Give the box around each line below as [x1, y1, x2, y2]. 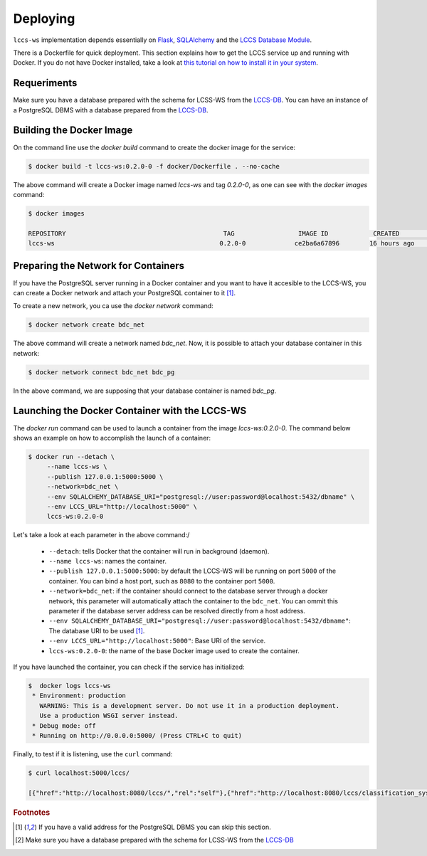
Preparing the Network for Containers [13, 260, 185, 272]
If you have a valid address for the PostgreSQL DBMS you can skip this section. [38, 823, 271, 831]
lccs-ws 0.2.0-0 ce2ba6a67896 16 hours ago [28, 239, 415, 248]
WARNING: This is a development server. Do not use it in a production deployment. [39, 702, 340, 709]
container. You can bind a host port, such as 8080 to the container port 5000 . [48, 576, 275, 585]
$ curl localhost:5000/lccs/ [28, 768, 130, 777]
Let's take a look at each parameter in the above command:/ [13, 531, 190, 539]
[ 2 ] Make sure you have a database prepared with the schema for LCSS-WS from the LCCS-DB [15, 836, 295, 845]
